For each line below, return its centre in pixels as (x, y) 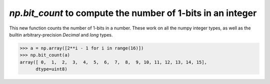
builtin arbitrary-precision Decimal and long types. (61, 34)
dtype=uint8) (51, 69)
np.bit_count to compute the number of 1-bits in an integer (133, 13)
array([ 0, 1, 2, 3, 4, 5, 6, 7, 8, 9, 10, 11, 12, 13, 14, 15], (113, 62)
